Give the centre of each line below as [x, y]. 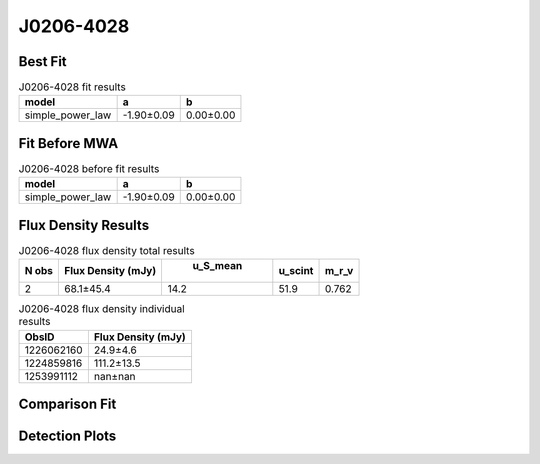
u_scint [296, 271]
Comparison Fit [67, 404]
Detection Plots [67, 436]
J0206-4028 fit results [72, 87]
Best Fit [42, 61]
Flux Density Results [84, 225]
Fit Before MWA [68, 143]
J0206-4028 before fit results [89, 169]
